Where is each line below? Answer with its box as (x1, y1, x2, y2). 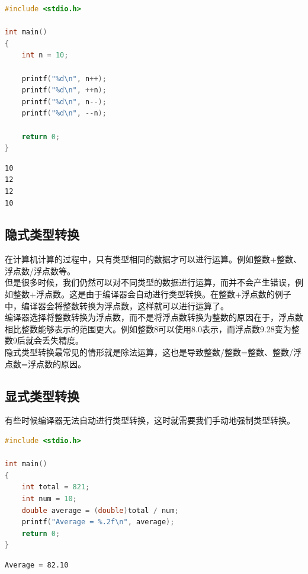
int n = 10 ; (21, 51, 69, 60)
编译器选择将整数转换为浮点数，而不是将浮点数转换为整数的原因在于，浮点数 (5, 311, 303, 323)
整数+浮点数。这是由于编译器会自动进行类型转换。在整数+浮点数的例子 (12, 288, 291, 300)
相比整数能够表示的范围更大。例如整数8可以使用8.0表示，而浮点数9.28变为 (5, 322, 291, 335)
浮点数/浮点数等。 (5, 264, 75, 277)
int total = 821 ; (21, 483, 90, 492)
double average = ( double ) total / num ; (21, 506, 179, 515)
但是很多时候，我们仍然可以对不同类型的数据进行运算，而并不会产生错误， (5, 276, 295, 288)
